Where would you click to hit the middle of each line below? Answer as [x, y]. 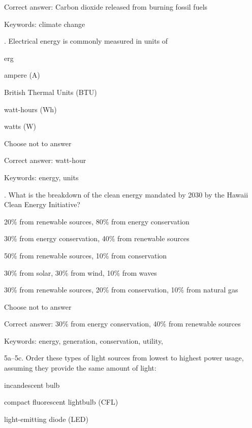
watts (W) [20, 126]
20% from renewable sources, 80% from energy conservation [97, 221]
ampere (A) [22, 75]
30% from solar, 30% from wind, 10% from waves [81, 272]
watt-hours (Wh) [30, 109]
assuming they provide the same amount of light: [80, 368]
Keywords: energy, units [41, 177]
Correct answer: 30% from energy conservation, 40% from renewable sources [122, 324]
